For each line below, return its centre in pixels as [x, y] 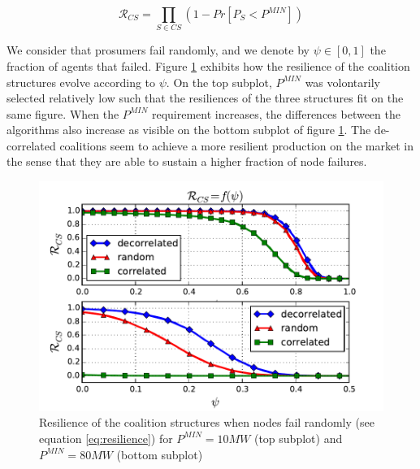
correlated [31, 145]
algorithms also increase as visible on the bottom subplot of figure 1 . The [189, 130]
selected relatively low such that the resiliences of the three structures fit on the [205, 98]
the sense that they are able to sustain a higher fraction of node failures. [187, 161]
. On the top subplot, [219, 82]
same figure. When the [63, 113]
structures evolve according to [81, 82]
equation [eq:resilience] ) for [106, 438]
